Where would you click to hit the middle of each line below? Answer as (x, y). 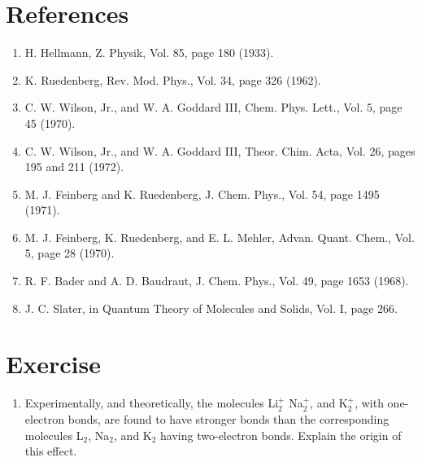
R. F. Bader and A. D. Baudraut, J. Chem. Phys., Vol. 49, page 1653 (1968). (217, 281)
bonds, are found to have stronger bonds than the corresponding (228, 418)
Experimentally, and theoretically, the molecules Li (152, 403)
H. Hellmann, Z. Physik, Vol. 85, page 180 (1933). (149, 53)
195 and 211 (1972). (74, 167)
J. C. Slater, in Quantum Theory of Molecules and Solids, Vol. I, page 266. (211, 308)
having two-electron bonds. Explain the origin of (281, 435)
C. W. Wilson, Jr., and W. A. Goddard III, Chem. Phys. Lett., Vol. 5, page (213, 107)
